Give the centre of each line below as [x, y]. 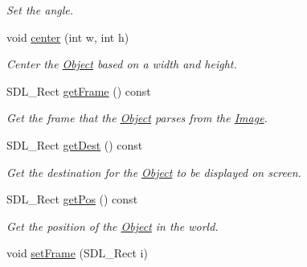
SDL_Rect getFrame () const [79, 90]
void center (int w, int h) [68, 37]
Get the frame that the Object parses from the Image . [137, 118]
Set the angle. [40, 10]
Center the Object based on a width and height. [122, 64]
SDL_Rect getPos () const [72, 199]
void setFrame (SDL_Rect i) [77, 253]
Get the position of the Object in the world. [113, 226]
